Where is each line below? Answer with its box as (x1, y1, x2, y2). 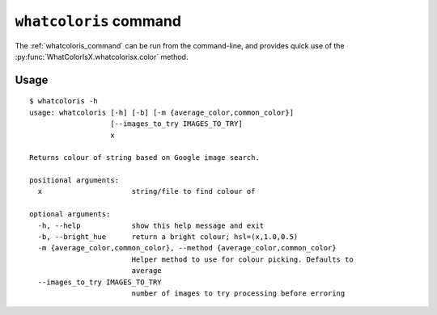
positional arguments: (29, 176, 120, 185)
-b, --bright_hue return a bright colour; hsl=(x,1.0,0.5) (37, 233, 299, 241)
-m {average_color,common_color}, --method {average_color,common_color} (37, 243, 337, 253)
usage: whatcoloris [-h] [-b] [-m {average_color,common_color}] (29, 107, 295, 117)
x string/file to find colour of (37, 187, 256, 196)
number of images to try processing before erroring (131, 288, 346, 298)
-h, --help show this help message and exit (37, 220, 265, 230)
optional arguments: (29, 210, 111, 219)
